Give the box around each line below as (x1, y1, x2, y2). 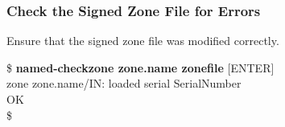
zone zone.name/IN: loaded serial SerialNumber (6, 75, 242, 92)
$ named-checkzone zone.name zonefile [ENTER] (6, 59, 275, 76)
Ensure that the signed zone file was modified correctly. (6, 32, 279, 49)
